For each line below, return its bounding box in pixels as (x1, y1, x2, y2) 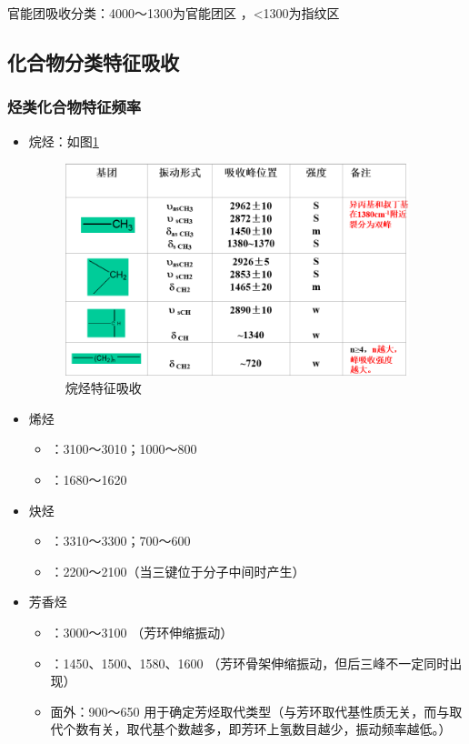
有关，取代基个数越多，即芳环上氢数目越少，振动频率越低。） (88, 719, 452, 739)
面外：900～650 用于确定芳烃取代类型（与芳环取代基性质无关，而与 (50, 701, 450, 720)
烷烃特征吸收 (65, 378, 142, 397)
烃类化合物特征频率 (7, 96, 142, 118)
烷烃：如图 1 (28, 131, 99, 150)
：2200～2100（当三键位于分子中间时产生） (50, 561, 305, 580)
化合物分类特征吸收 (7, 47, 179, 75)
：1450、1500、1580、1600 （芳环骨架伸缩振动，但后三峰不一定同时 (50, 653, 450, 672)
